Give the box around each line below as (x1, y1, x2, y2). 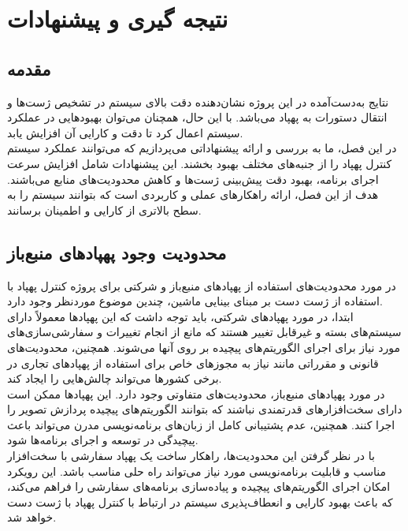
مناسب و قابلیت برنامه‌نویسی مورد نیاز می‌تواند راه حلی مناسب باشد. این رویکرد (7, 462, 387, 479)
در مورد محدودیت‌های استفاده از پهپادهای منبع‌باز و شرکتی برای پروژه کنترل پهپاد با (7, 277, 396, 294)
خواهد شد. (7, 509, 57, 525)
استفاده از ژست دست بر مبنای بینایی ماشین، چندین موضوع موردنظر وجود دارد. (7, 293, 383, 309)
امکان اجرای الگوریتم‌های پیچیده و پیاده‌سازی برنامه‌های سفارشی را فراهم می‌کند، (7, 478, 391, 495)
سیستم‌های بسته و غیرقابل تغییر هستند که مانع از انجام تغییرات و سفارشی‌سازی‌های (7, 323, 402, 340)
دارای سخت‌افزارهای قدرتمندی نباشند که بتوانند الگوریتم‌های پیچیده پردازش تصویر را (7, 401, 402, 417)
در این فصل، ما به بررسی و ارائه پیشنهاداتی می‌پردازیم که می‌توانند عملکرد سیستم (7, 140, 397, 156)
